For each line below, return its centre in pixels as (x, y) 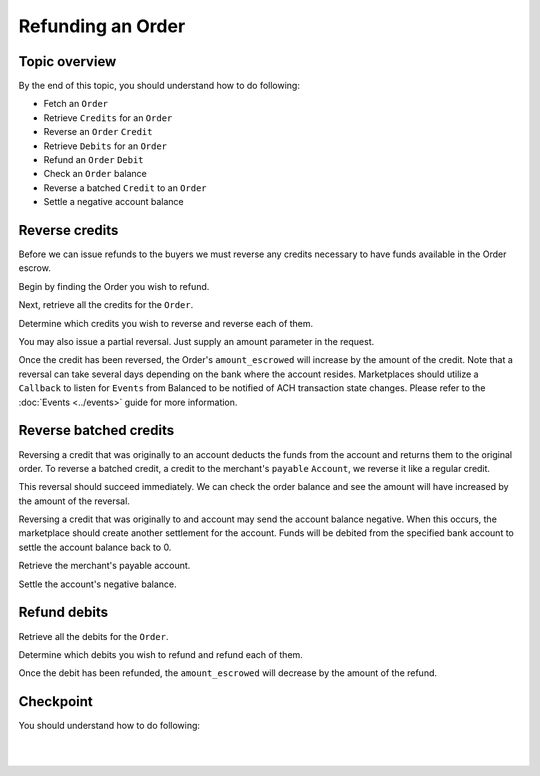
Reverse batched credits (96, 430)
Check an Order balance (95, 174)
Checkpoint (56, 701)
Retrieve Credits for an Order (108, 117)
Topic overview (67, 61)
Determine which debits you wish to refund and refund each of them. (161, 654)
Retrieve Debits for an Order (105, 146)
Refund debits (63, 612)
